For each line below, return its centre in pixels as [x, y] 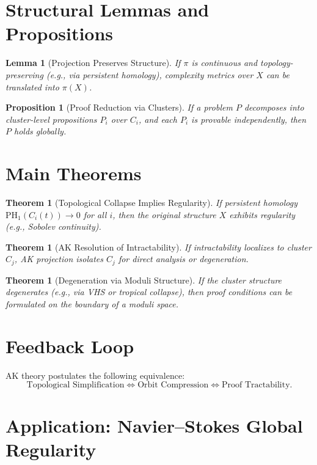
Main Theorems [74, 173]
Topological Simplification [75, 385]
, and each [158, 119]
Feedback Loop [70, 346]
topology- [277, 63]
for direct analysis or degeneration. [183, 259]
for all [95, 214]
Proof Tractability [256, 385]
